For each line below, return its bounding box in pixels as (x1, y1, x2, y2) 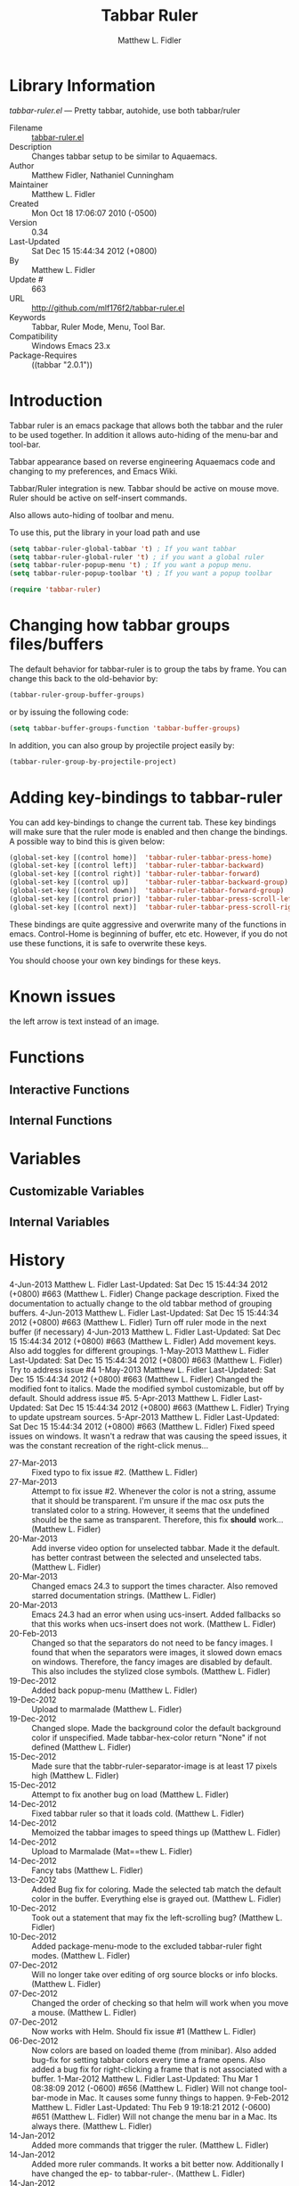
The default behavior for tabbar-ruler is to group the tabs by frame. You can (9, 664, 287, 674)
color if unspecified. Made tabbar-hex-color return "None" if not (31, 1732, 267, 1744)
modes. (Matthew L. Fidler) (31, 1951, 131, 1961)
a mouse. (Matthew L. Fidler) (31, 2008, 137, 2018)
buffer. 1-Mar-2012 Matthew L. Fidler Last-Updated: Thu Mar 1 (31, 2074, 259, 2084)
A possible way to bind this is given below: (9, 836, 166, 846)
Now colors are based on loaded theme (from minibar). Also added (31, 2045, 278, 2056)
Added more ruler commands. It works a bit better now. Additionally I (31, 2159, 284, 2170)
